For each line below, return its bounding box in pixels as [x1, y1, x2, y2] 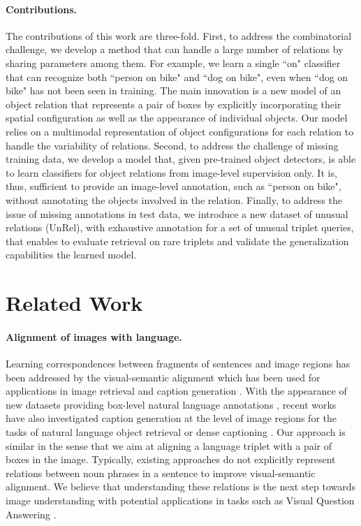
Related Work [6, 288, 143, 317]
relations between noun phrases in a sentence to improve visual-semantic [6, 465, 316, 480]
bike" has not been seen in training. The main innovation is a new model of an [6, 83, 341, 98]
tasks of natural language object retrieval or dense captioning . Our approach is [6, 425, 346, 439]
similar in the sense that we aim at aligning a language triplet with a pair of [6, 438, 332, 453]
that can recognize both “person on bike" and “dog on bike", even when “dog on [6, 69, 348, 84]
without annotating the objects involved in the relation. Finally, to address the [6, 192, 343, 207]
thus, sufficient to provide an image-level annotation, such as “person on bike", [6, 179, 341, 193]
